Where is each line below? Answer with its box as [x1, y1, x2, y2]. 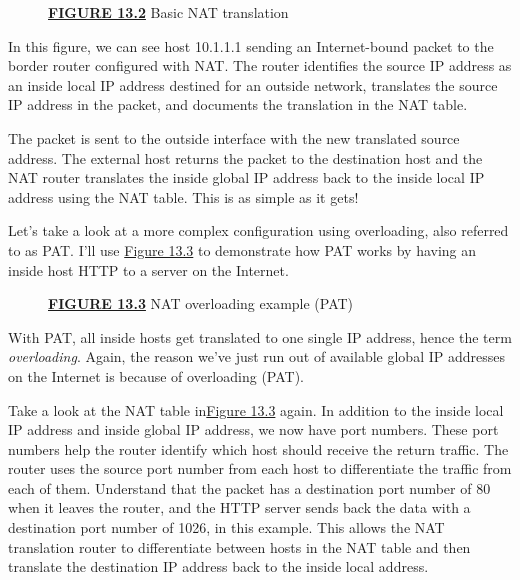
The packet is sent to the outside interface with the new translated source [8, 127, 460, 148]
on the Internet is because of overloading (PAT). [8, 365, 304, 386]
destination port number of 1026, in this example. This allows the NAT [8, 517, 445, 538]
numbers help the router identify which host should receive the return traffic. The [8, 438, 509, 459]
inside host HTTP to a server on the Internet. [8, 259, 289, 280]
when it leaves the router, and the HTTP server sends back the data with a [8, 497, 471, 518]
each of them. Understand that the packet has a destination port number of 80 [8, 477, 491, 498]
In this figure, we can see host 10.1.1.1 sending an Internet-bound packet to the [8, 35, 494, 56]
